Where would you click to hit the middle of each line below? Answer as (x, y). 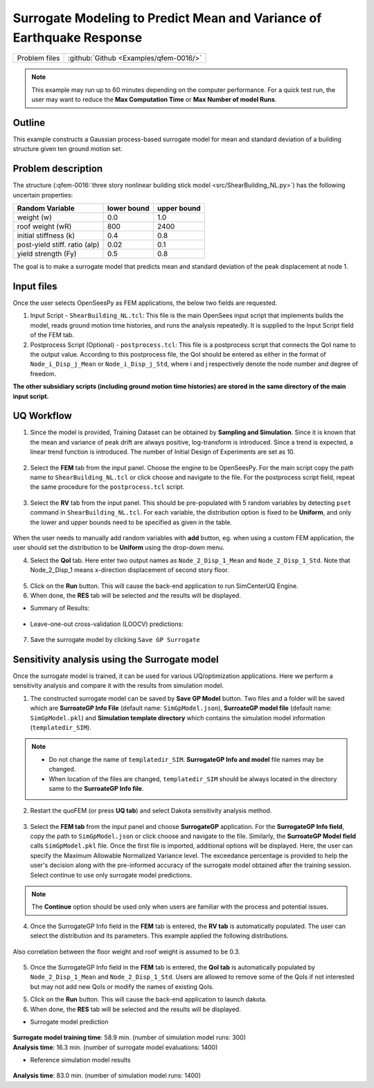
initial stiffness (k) (46, 235)
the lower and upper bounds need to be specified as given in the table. (131, 522)
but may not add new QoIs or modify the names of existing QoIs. (122, 986)
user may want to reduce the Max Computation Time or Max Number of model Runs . (154, 100)
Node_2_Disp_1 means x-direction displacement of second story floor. (130, 570)
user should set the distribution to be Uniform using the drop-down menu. (119, 548)
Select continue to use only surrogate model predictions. (111, 875)
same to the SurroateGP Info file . (96, 788)
